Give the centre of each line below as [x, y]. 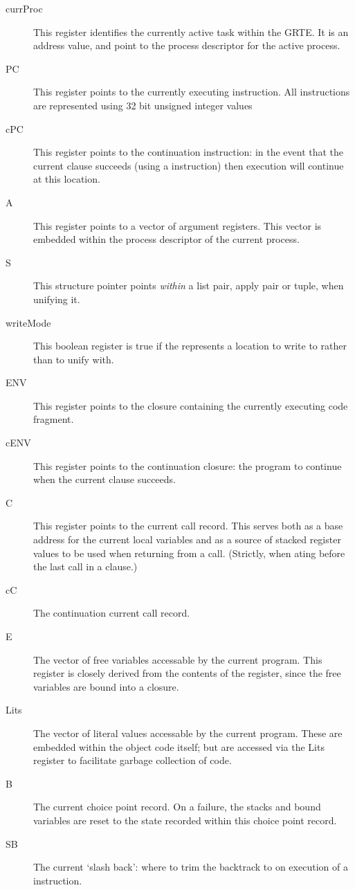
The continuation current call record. [112, 613]
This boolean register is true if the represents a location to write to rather [190, 346]
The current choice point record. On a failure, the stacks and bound [177, 807]
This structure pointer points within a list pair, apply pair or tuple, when [189, 285]
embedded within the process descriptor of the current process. [166, 239]
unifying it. [57, 299]
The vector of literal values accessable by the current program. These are [188, 733]
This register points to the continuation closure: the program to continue [188, 465]
